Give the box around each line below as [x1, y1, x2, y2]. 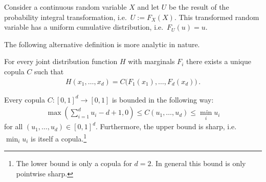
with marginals [128, 56, 175, 67]
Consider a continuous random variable [4, 2, 127, 12]
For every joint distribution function [4, 56, 118, 67]
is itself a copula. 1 [31, 132, 87, 144]
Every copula [4, 94, 45, 105]
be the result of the [169, 2, 229, 12]
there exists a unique [186, 56, 251, 67]
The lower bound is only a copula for [16, 158, 132, 169]
